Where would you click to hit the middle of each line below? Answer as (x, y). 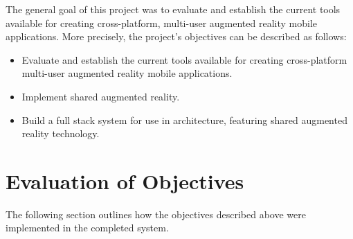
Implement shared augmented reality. (101, 96)
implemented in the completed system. (87, 228)
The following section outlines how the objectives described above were (156, 214)
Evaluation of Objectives (125, 180)
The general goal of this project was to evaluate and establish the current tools (173, 9)
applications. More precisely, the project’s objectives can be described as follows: (176, 36)
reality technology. (61, 133)
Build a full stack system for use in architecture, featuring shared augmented (184, 119)
